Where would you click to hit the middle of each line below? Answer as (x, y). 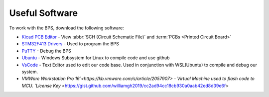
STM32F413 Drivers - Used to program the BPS (70, 44)
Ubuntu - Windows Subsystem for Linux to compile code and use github (96, 58)
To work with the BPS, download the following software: (67, 28)
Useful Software (44, 13)
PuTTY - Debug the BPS (47, 51)
